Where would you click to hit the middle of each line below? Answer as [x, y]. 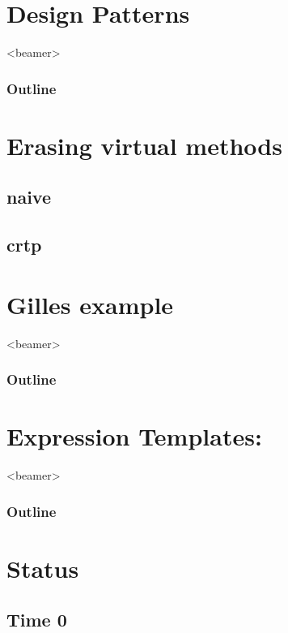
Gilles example [90, 304]
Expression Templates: [134, 436]
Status [43, 568]
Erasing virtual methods [144, 145]
